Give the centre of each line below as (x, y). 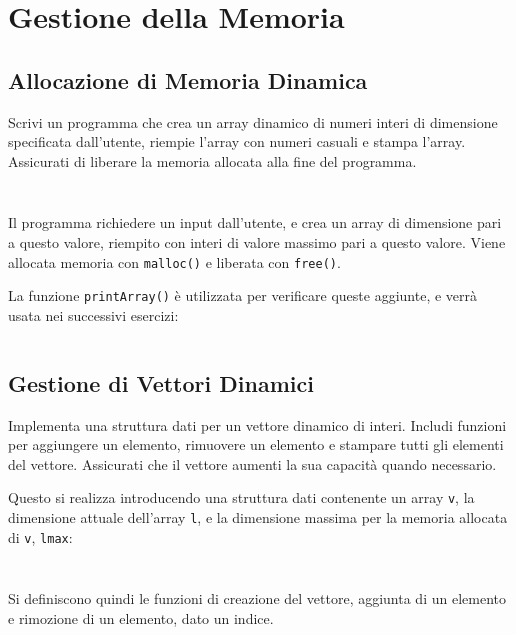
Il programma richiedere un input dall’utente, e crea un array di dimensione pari (255, 222)
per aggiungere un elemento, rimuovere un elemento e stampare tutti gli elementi (256, 444)
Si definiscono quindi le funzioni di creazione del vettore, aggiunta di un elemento (257, 598)
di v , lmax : (40, 536)
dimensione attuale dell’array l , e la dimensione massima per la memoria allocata (258, 517)
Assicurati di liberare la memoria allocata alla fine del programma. (212, 160)
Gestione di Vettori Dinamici (161, 382)
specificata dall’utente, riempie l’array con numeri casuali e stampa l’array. (237, 141)
